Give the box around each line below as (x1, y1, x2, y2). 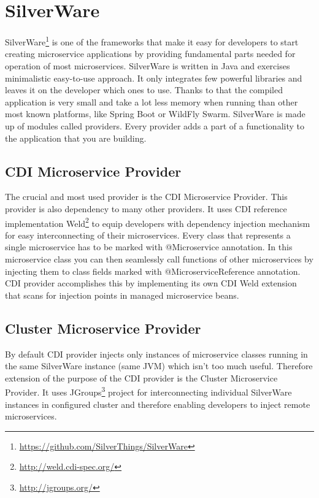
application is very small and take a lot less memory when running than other (5, 95, 298, 108)
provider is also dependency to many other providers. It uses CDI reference (5, 202, 287, 215)
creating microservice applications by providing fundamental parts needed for (5, 47, 296, 60)
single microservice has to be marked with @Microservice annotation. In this (5, 240, 293, 253)
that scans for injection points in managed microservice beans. (5, 288, 239, 301)
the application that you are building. (5, 131, 147, 144)
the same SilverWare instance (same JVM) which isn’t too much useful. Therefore (5, 359, 313, 372)
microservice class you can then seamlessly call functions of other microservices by (5, 252, 313, 265)
